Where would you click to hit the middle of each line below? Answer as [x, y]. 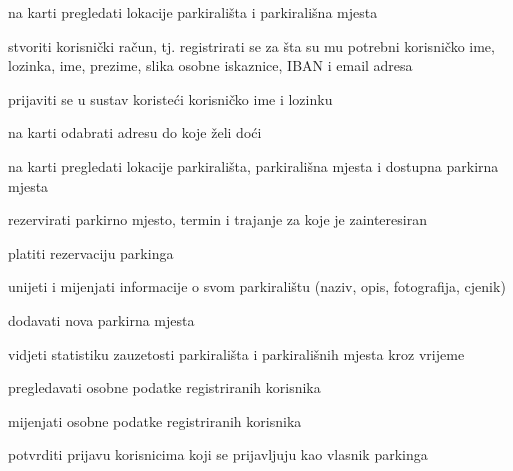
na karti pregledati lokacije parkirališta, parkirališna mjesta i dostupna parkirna [253, 165]
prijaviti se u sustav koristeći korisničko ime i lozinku [170, 98]
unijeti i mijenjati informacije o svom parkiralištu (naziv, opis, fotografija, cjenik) [257, 286]
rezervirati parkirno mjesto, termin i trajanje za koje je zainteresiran [217, 219]
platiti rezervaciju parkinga [91, 252]
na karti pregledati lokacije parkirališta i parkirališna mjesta [193, 12]
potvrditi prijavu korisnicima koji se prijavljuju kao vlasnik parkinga [218, 454]
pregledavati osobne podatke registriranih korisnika [164, 387]
